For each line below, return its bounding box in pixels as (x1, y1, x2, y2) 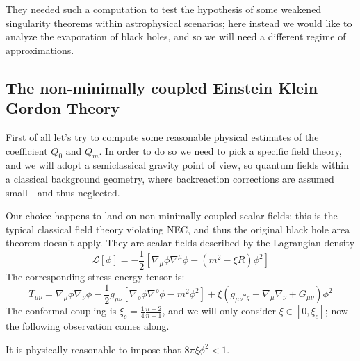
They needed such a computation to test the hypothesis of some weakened (6, 2, 322, 16)
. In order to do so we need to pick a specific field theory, (99, 143, 342, 158)
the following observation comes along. (6, 319, 170, 333)
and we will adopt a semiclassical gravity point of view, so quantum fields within (6, 158, 349, 172)
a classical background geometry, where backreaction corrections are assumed (6, 171, 334, 185)
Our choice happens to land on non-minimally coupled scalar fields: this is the (6, 208, 338, 223)
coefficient (6, 143, 48, 158)
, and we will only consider (162, 303, 276, 318)
